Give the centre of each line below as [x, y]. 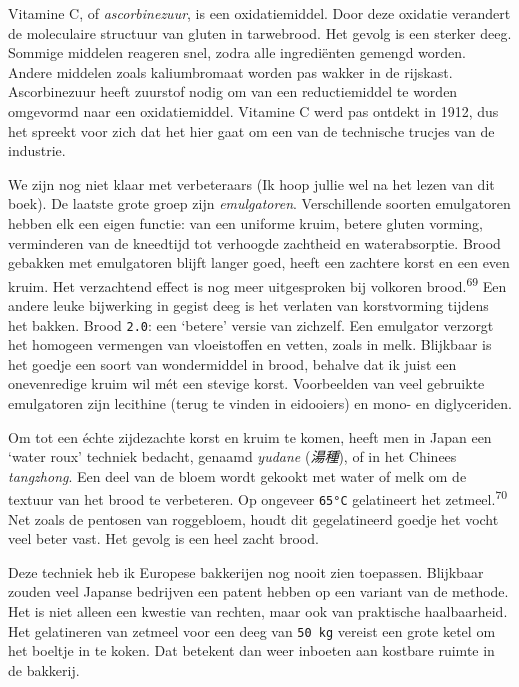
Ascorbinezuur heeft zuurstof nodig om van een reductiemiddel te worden [233, 91]
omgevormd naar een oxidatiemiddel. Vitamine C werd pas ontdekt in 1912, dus [253, 110]
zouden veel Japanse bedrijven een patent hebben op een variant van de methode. [258, 591]
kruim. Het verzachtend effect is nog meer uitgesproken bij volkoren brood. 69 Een [257, 284]
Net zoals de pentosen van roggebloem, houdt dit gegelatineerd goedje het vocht [253, 518]
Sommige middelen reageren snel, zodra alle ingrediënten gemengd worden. [237, 52]
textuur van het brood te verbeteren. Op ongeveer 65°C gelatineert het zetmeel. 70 [258, 498]
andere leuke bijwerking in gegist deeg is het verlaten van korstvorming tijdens [248, 304]
